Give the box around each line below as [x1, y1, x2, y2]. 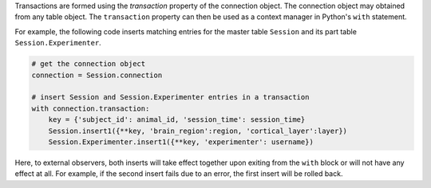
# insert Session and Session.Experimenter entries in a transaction [31, 92, 310, 102]
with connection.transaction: [31, 104, 150, 113]
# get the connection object [31, 60, 146, 69]
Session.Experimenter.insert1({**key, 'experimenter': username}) [48, 137, 314, 147]
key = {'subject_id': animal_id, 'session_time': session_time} [48, 116, 306, 124]
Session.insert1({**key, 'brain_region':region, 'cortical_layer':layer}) [48, 126, 347, 135]
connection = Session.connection [31, 70, 163, 80]
